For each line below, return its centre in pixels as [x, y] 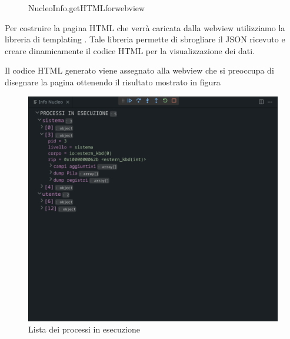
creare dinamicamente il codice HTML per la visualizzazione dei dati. [130, 50]
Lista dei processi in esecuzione [84, 329]
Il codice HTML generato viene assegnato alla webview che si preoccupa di [139, 70]
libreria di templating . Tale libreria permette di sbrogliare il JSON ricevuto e [145, 39]
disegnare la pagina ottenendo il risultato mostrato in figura [113, 82]
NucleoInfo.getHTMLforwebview [87, 8]
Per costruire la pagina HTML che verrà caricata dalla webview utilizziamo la [145, 27]
